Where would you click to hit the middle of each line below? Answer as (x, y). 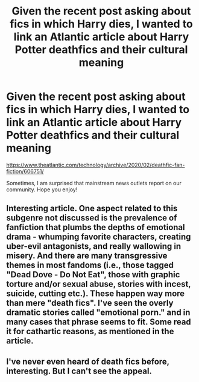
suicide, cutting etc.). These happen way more (96, 294)
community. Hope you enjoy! (42, 189)
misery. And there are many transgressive (87, 256)
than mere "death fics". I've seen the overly (90, 303)
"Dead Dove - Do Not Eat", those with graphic (93, 275)
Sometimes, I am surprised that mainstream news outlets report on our (94, 183)
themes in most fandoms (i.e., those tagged (90, 265)
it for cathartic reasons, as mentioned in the (90, 331)
